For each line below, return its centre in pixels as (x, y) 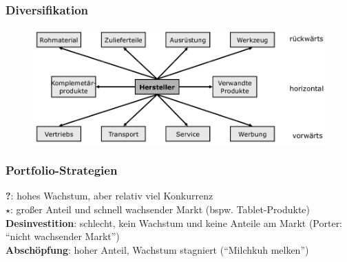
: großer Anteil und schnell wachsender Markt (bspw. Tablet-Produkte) (160, 209)
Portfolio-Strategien (62, 170)
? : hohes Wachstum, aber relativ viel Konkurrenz (109, 196)
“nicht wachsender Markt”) (63, 236)
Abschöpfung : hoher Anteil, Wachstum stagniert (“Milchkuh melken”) (157, 249)
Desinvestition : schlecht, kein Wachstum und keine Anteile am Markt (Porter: (174, 222)
